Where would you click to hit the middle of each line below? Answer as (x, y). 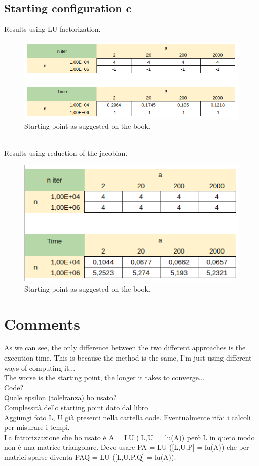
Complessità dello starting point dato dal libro (76, 407)
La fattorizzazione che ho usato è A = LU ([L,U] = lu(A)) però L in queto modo (129, 437)
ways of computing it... (40, 367)
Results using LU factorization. (52, 29)
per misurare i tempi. (37, 427)
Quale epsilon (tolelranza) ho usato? (60, 397)
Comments (42, 323)
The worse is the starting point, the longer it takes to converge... (104, 378)
